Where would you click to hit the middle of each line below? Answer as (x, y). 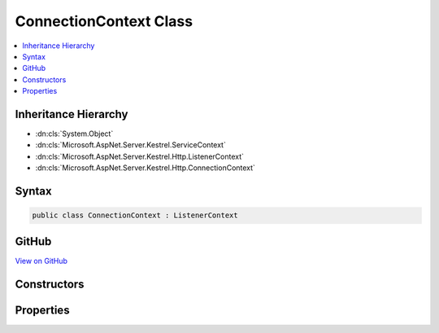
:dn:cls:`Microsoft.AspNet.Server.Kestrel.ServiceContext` (131, 145)
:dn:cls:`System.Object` (74, 134)
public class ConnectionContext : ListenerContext (135, 215)
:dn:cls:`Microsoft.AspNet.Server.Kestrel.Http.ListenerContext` (139, 156)
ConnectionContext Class (104, 21)
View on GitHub (41, 261)
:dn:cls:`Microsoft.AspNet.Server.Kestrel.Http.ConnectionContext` (146, 168)
